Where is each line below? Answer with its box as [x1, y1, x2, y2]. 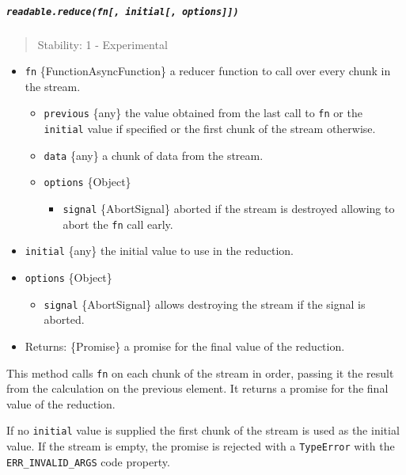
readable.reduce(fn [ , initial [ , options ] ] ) [6, 6, 239, 17]
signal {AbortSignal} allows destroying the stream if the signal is [44, 295, 366, 312]
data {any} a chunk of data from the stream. [44, 146, 264, 163]
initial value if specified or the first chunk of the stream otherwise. [44, 120, 376, 137]
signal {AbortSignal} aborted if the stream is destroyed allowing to [63, 200, 395, 217]
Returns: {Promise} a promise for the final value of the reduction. [25, 337, 345, 354]
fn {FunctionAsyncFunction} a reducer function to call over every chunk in [25, 63, 391, 79]
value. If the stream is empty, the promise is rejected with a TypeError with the [6, 438, 395, 454]
